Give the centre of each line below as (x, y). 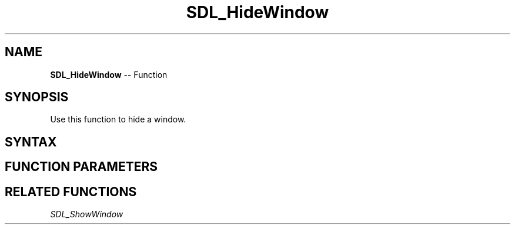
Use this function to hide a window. (118, 119)
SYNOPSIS (37, 97)
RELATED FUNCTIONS (71, 192)
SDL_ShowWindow (87, 214)
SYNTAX (31, 142)
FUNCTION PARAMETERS (81, 167)
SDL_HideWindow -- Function (109, 74)
